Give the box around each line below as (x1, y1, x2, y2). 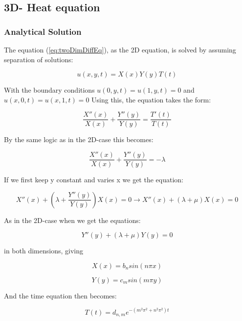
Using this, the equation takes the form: (91, 94, 211, 104)
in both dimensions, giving (4, 246, 83, 256)
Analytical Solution (4, 25, 82, 37)
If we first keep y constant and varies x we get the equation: (4, 174, 183, 185)
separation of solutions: (4, 54, 73, 64)
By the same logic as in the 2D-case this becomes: (4, 134, 154, 145)
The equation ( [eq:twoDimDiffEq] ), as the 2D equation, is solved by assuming (4, 45, 236, 54)
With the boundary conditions (4, 85, 95, 95)
